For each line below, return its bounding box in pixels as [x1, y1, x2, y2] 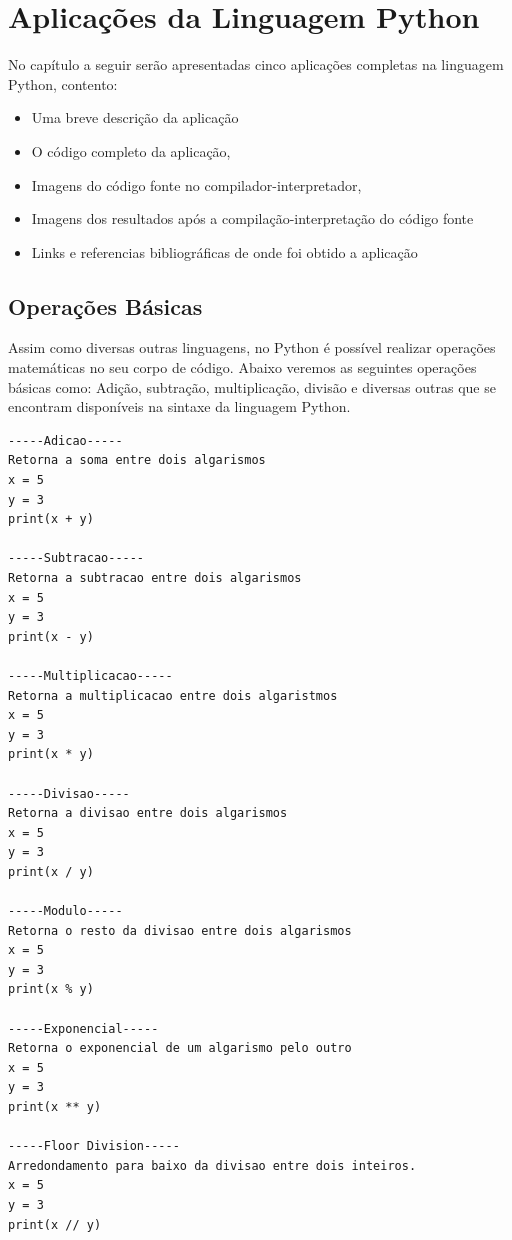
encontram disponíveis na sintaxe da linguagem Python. [8, 396, 351, 417]
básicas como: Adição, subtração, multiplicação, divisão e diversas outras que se [8, 376, 496, 397]
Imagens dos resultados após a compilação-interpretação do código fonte [31, 208, 474, 229]
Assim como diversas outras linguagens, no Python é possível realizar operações [8, 337, 496, 358]
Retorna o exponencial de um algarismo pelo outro [8, 1041, 352, 1056]
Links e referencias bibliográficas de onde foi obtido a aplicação [31, 241, 418, 262]
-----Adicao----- [8, 433, 123, 448]
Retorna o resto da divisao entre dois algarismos [8, 923, 352, 938]
